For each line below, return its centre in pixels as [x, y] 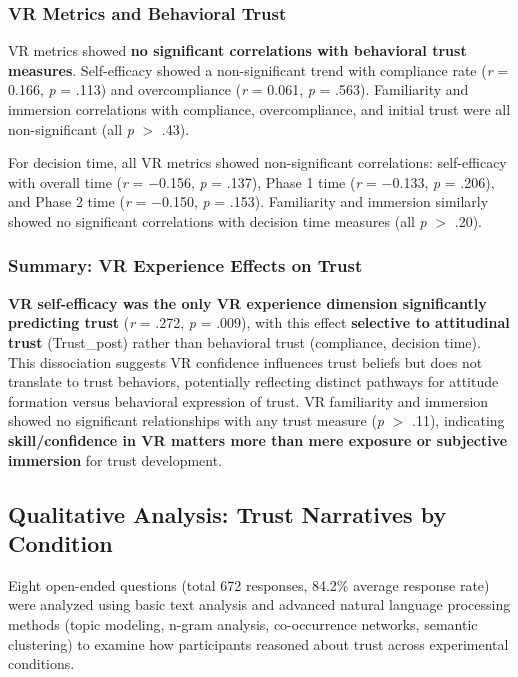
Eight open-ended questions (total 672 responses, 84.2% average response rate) [249, 584]
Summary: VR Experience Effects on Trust [185, 265]
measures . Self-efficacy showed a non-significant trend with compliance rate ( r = [258, 69]
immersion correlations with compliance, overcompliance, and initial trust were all [259, 109]
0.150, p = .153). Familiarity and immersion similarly [325, 201]
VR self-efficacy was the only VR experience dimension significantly [247, 302]
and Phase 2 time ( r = [77, 201]
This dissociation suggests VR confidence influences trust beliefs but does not [245, 361]
